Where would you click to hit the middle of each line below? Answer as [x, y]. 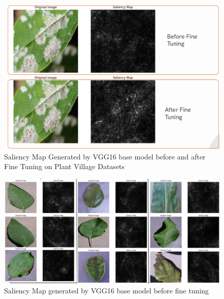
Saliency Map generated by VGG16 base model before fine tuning [107, 290]
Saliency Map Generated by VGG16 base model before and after [105, 156]
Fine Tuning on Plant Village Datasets [64, 166]
